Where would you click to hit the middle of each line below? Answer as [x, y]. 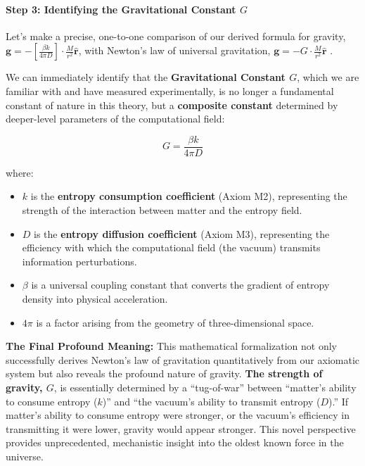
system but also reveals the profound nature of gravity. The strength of [164, 373]
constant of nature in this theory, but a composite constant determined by [172, 105]
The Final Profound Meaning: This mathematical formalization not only [171, 346]
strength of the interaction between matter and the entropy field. [162, 210]
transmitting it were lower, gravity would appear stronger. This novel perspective [181, 428]
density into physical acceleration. [95, 298]
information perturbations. [79, 261]
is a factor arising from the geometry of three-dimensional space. [175, 322]
